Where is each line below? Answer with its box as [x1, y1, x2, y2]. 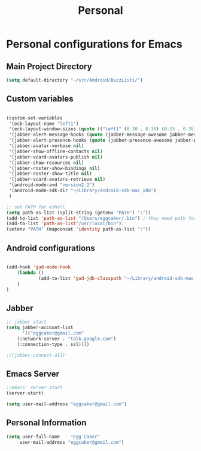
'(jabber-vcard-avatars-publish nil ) [8, 154, 103, 160]
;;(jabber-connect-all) [6, 352, 66, 358]
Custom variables [6, 94, 74, 104]
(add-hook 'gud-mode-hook [6, 264, 71, 270]
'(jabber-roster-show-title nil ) [8, 171, 93, 177]
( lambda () [17, 270, 44, 276]
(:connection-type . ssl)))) [17, 341, 90, 347]
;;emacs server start [6, 385, 63, 391]
